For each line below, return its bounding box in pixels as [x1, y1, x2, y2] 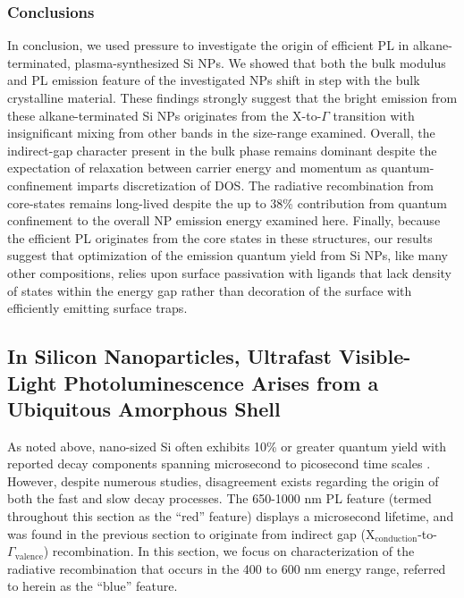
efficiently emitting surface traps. [7, 299, 188, 317]
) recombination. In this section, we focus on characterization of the [43, 542, 415, 560]
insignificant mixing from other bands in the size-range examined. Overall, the [7, 123, 435, 142]
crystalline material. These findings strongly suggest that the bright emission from [7, 88, 458, 106]
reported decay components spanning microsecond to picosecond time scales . [7, 454, 431, 473]
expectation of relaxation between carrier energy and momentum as [7, 158, 377, 177]
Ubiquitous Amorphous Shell [7, 394, 281, 422]
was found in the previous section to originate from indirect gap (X [7, 524, 375, 543]
